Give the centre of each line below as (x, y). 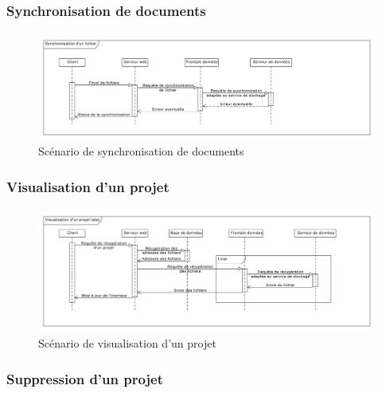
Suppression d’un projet (85, 378)
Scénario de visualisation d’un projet (127, 343)
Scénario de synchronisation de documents (141, 151)
